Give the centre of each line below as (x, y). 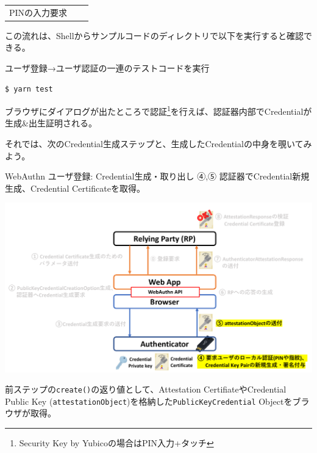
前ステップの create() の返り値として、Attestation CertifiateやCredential (146, 389)
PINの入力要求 (38, 12)
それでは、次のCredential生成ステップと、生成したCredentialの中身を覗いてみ (158, 144)
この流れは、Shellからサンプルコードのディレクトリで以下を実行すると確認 (154, 35)
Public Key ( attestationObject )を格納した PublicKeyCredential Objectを (149, 401)
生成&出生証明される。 (51, 123)
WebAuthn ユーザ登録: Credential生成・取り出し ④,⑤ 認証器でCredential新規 (157, 176)
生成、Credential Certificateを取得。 (75, 188)
